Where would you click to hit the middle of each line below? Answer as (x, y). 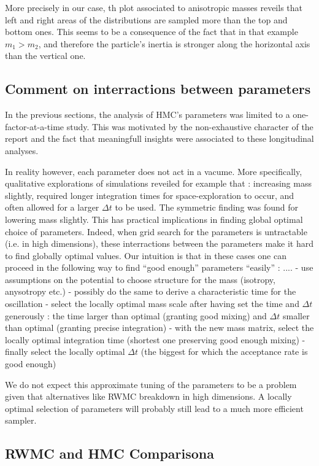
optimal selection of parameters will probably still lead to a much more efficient (154, 408)
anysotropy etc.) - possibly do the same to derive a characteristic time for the (151, 291)
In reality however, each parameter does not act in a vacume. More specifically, (154, 171)
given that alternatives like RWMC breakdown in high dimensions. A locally (148, 396)
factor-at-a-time (35, 126)
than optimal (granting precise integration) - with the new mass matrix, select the (159, 328)
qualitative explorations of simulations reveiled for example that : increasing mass (158, 183)
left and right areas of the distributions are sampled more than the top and (146, 19)
